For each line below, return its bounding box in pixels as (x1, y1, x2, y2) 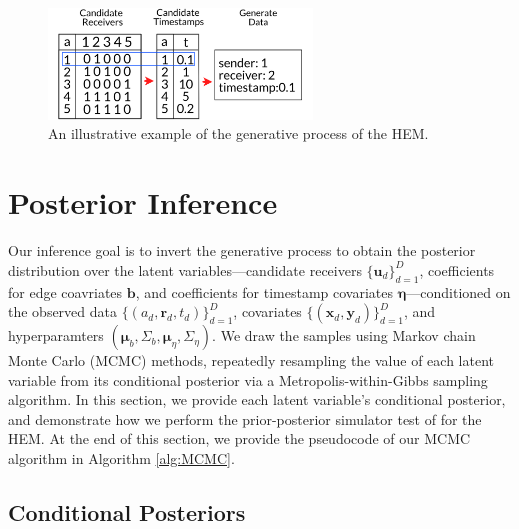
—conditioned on (406, 281, 511, 302)
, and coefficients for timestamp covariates (135, 281, 394, 302)
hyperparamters (8, 325, 104, 346)
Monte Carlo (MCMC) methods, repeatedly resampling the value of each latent (8, 350, 494, 371)
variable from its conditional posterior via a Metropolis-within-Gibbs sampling (8, 369, 488, 390)
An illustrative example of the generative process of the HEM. (48, 123, 429, 144)
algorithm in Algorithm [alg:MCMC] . (8, 448, 235, 469)
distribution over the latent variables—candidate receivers (8, 259, 362, 280)
